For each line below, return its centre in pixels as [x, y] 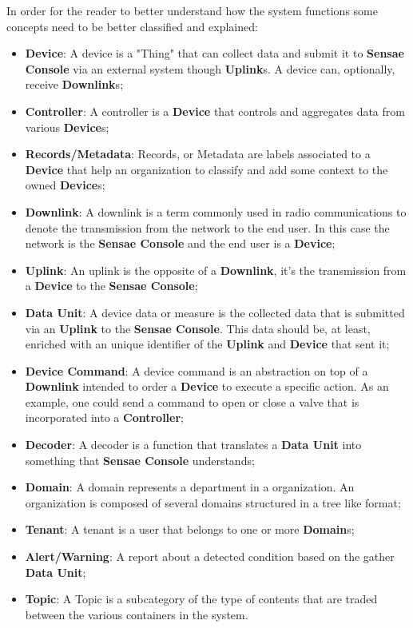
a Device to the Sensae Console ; [111, 286]
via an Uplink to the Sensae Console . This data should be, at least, [198, 328]
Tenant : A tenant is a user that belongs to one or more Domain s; [190, 529]
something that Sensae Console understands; [140, 460]
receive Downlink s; [74, 84]
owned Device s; [65, 185]
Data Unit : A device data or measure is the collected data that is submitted [215, 312]
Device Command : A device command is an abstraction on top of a [197, 370]
